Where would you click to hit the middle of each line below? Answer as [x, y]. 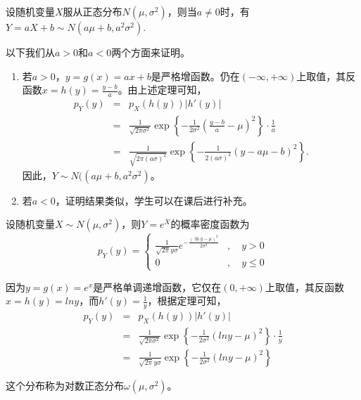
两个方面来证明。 [151, 52]
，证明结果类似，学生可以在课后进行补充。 [154, 200]
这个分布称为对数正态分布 [65, 385]
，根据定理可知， [187, 301]
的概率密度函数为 [210, 224]
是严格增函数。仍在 [195, 76]
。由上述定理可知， [162, 90]
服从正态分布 [93, 11]
